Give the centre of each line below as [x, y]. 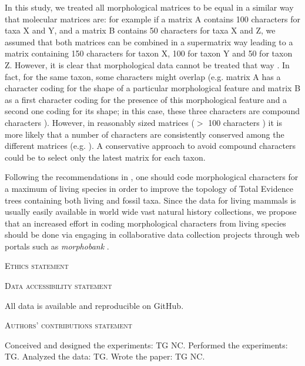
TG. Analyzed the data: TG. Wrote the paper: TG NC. [105, 356]
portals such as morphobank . [57, 246]
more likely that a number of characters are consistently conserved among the [145, 134]
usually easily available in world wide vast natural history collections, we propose [151, 212]
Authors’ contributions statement [68, 325]
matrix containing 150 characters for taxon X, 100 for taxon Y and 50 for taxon [149, 53]
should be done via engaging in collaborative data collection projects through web [152, 234]
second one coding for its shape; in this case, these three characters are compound [152, 111]
